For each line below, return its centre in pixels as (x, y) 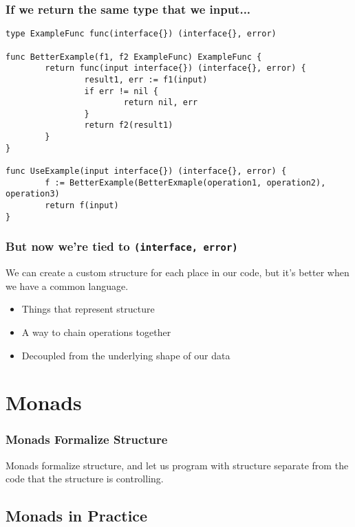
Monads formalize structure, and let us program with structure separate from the (177, 465)
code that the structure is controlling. (85, 479)
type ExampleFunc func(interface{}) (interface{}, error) (141, 34)
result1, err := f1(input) (146, 79)
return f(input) (82, 206)
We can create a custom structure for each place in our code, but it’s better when (177, 272)
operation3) (33, 194)
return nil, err (161, 103)
